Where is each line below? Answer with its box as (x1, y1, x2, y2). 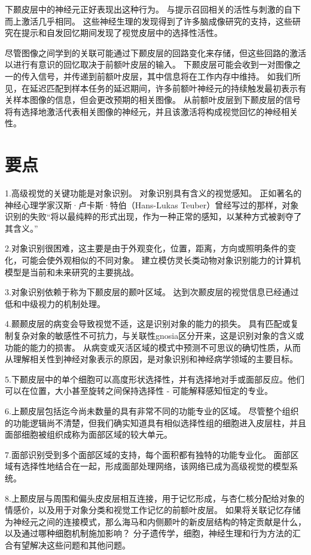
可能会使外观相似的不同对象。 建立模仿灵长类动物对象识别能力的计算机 (21, 254, 301, 266)
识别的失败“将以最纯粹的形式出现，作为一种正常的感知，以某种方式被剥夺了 (5, 210, 302, 223)
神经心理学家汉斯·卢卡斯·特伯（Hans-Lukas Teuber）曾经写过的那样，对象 (5, 198, 299, 211)
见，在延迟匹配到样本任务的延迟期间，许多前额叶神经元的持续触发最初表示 (5, 81, 298, 94)
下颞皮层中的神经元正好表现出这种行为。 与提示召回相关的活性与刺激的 (5, 3, 284, 15)
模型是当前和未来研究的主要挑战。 (5, 265, 139, 278)
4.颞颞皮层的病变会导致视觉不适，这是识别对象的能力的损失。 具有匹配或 (5, 317, 291, 330)
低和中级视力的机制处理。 (5, 297, 105, 310)
